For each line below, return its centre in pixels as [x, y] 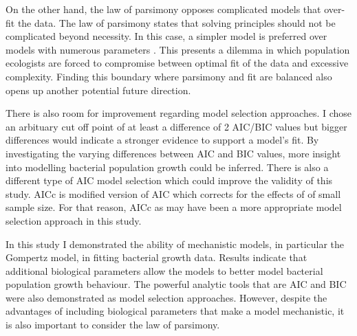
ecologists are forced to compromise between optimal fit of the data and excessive [177, 63]
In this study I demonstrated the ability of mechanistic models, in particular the [175, 244]
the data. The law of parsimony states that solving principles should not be [176, 22]
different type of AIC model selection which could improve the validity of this [169, 180]
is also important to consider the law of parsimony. [113, 325]
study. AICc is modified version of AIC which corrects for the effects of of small [173, 193]
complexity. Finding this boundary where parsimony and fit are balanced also [169, 76]
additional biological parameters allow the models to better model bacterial [164, 270]
